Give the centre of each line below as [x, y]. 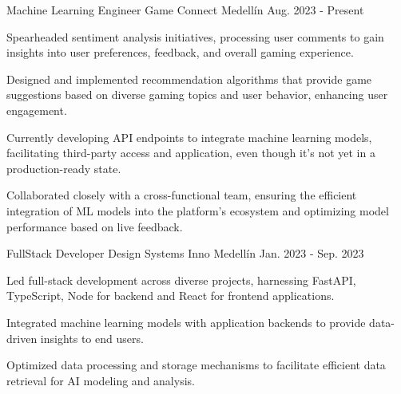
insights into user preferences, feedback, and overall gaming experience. [180, 52]
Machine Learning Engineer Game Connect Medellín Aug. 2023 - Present [185, 10]
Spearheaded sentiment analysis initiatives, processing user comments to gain [195, 36]
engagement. [37, 110]
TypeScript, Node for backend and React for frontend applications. [171, 295]
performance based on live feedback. [95, 226]
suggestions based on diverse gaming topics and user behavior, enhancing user [197, 95]
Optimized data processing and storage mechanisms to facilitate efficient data [196, 365]
